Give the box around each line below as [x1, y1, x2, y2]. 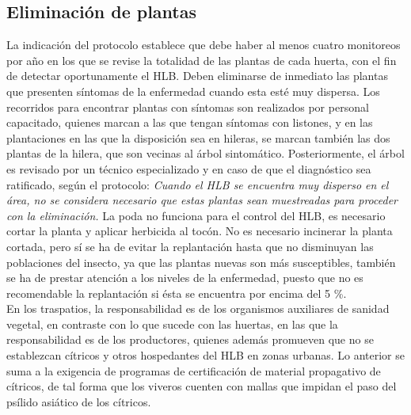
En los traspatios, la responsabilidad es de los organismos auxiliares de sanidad [6, 300, 390, 317]
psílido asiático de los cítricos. [6, 393, 151, 409]
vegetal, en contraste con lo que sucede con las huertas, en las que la [6, 315, 338, 332]
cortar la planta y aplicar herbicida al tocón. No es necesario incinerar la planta [6, 223, 393, 239]
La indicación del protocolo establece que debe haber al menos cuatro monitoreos [6, 36, 401, 53]
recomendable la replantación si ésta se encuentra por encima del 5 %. [6, 284, 347, 301]
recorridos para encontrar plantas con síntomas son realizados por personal [6, 98, 369, 115]
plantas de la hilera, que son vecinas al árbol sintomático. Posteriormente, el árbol [6, 145, 405, 162]
